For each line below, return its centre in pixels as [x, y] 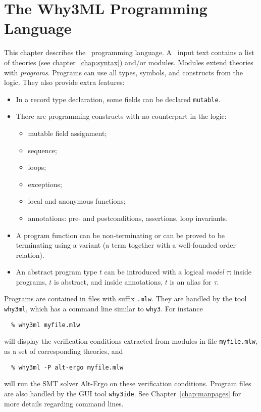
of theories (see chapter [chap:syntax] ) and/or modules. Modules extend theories [129, 62]
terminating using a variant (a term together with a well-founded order [126, 245]
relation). [30, 255]
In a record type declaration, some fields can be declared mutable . [118, 99]
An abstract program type [57, 272]
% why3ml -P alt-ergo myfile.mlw [67, 367]
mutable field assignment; [67, 133]
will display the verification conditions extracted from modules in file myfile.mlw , [131, 341]
